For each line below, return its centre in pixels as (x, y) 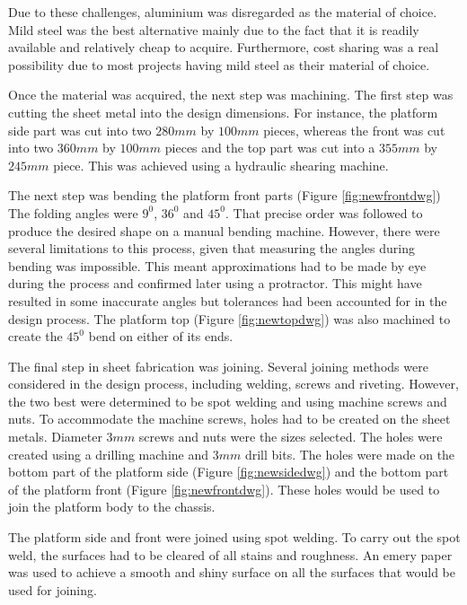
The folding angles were (73, 212)
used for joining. (53, 589)
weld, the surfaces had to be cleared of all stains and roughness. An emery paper (230, 554)
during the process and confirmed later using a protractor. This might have (215, 283)
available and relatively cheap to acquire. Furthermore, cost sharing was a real (224, 47)
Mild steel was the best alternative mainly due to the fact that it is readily (214, 29)
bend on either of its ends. (161, 336)
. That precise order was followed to (324, 212)
